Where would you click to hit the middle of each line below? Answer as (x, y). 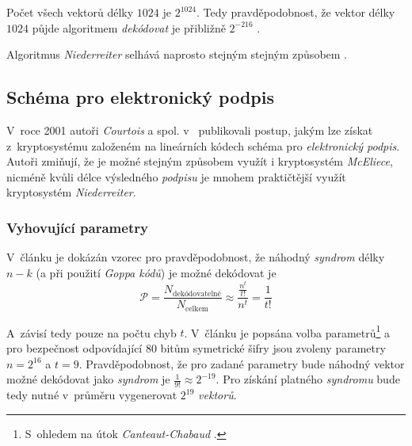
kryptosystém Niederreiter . (71, 192)
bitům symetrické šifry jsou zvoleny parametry (273, 347)
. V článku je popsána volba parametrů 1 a (287, 331)
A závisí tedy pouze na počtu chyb (92, 332)
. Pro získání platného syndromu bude (308, 379)
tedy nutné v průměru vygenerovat (92, 395)
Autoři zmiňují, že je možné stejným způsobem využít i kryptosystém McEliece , (200, 161)
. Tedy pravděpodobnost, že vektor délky (296, 12)
